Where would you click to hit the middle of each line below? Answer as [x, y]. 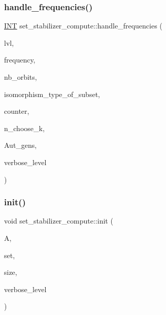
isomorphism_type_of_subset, [52, 94]
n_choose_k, [24, 128]
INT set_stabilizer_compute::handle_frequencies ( [83, 26]
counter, [17, 111]
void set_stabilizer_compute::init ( [59, 221]
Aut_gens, [21, 145]
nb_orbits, [21, 77]
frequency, [20, 60]
